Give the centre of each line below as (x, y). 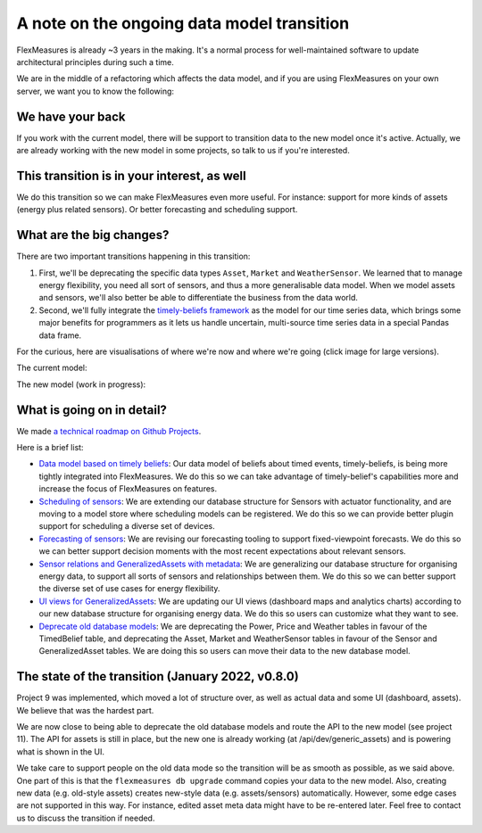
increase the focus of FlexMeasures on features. (128, 489)
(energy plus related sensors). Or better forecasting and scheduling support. (157, 210)
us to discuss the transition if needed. (86, 818)
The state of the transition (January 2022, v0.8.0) (158, 676)
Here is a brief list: (50, 448)
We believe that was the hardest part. (85, 710)
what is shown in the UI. (61, 751)
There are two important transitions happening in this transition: (133, 256)
